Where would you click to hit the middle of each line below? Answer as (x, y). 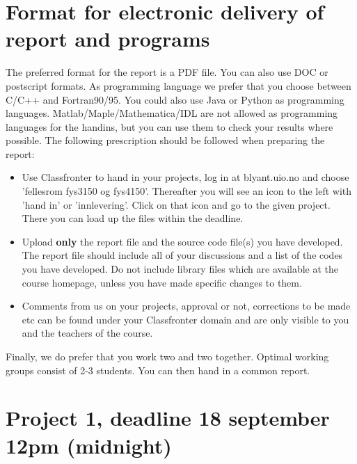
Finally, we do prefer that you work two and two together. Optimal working (167, 356)
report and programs (108, 39)
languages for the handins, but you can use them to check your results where (169, 126)
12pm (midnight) (89, 445)
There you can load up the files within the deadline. (133, 218)
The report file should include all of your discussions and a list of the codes (182, 255)
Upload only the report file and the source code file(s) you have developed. (182, 241)
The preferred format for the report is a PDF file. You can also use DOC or (167, 72)
